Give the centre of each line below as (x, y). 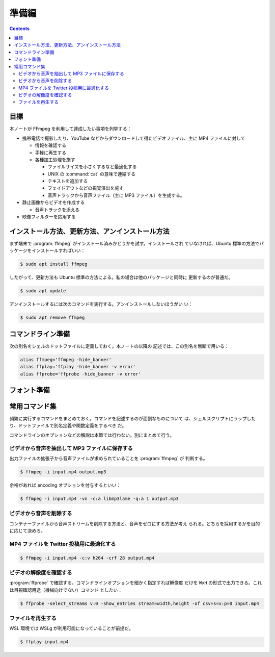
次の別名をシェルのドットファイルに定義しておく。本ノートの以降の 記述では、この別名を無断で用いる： (119, 346)
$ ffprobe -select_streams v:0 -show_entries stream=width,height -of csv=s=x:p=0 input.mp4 (140, 603)
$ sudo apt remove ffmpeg (52, 318)
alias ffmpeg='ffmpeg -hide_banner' (66, 359)
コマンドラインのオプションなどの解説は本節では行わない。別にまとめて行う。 (92, 435)
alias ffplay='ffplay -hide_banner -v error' (78, 367)
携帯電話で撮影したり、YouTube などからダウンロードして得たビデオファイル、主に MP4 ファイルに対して (134, 138)
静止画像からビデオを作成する (53, 203)
